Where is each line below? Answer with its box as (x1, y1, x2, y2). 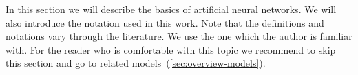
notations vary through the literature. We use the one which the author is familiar (6, 29, 352, 43)
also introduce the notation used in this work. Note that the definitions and (6, 15, 324, 30)
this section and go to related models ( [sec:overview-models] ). (6, 56, 266, 70)
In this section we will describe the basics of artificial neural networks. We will (6, 2, 337, 16)
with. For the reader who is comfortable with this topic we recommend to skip (6, 42, 336, 56)
